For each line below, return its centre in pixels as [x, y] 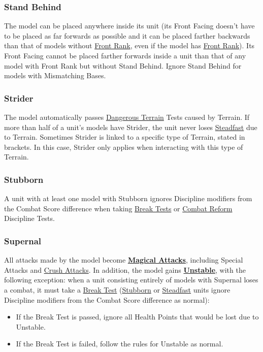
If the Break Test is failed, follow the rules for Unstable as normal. [120, 344]
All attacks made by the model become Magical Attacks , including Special [124, 260]
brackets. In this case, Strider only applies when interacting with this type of [124, 147]
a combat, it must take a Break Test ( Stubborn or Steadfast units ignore [117, 289]
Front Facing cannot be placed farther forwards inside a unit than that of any [125, 55]
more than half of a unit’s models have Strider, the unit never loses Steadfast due [131, 127]
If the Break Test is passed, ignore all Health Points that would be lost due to [137, 317]
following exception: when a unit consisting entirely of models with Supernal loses [131, 280]
